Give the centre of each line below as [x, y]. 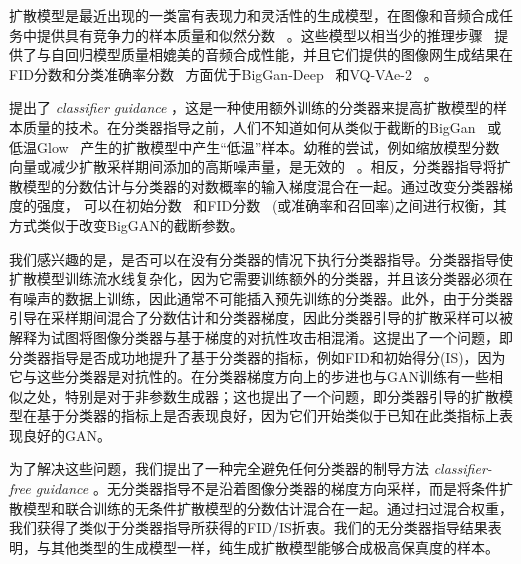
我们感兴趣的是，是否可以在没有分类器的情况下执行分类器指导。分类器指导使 [261, 258]
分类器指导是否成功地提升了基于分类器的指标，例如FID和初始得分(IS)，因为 [257, 356]
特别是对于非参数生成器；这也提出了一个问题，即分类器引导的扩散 [281, 395]
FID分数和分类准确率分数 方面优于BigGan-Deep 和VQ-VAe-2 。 [223, 73]
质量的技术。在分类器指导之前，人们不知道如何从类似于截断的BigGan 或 [262, 126]
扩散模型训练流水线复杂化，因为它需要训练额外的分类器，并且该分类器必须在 [261, 278]
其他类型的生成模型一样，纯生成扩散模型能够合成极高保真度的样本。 [274, 546]
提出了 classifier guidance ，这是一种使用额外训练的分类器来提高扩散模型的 [251, 107]
